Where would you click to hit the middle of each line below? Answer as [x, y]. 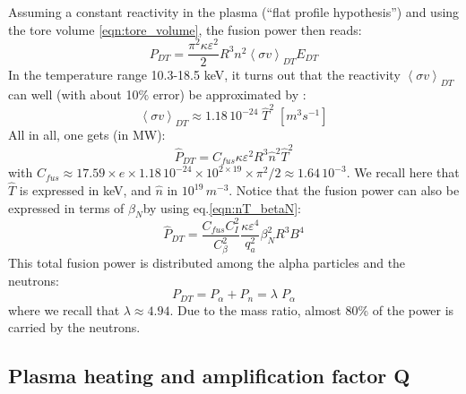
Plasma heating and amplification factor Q [209, 376]
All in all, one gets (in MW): [87, 135]
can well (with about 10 [73, 94]
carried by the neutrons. [74, 327]
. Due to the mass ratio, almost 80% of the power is [312, 309]
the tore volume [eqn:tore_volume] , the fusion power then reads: [185, 29]
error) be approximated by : [229, 94]
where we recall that [64, 309]
